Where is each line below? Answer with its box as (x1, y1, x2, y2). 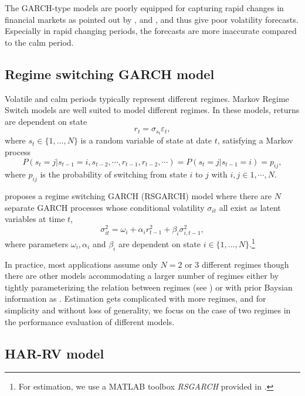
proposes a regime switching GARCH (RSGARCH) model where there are (5, 190, 272, 202)
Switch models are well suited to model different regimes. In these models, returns (5, 104, 300, 116)
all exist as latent (219, 201, 281, 213)
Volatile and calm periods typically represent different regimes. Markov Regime (5, 92, 289, 104)
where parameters (5, 237, 69, 250)
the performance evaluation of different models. (5, 315, 175, 327)
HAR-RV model (5, 344, 104, 362)
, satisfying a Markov (217, 134, 293, 146)
